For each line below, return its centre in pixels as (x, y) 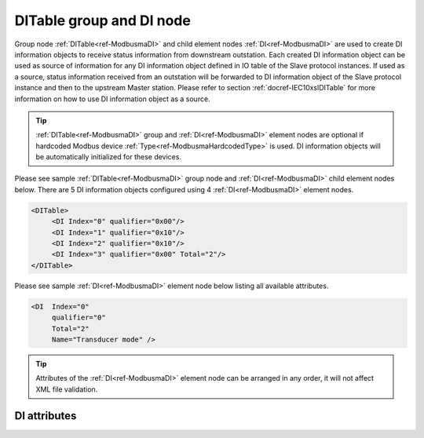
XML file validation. (67, 389)
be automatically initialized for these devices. (109, 157)
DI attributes (46, 416)
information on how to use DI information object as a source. (113, 99)
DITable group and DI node (103, 20)
